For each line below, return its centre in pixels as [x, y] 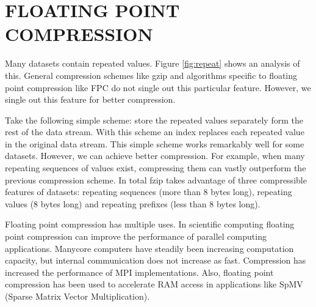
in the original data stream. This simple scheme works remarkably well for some [155, 143]
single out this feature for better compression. [90, 99]
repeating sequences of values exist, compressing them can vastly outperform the [156, 168]
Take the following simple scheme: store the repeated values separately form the [154, 120]
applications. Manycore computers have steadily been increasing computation [149, 248]
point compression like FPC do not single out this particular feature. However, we [158, 87]
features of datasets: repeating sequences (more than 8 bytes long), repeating [149, 192]
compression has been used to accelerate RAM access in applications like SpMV [154, 284]
